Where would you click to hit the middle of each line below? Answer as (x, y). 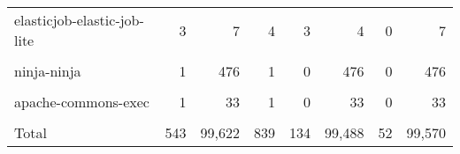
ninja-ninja (48, 71)
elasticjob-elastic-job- (79, 20)
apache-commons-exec (82, 102)
